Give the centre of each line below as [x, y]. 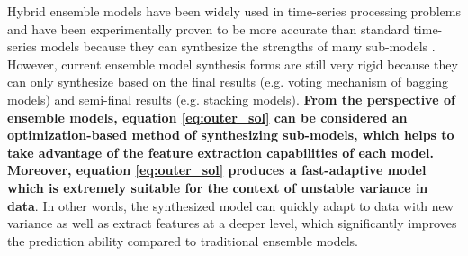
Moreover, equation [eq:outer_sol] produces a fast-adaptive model [217, 170]
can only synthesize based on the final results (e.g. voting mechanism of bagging [228, 82]
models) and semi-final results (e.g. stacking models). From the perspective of [231, 99]
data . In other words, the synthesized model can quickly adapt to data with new [230, 205]
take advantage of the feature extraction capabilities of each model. [220, 152]
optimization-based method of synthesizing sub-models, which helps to [231, 135]
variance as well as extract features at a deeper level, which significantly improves [232, 223]
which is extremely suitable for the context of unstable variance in [218, 187]
